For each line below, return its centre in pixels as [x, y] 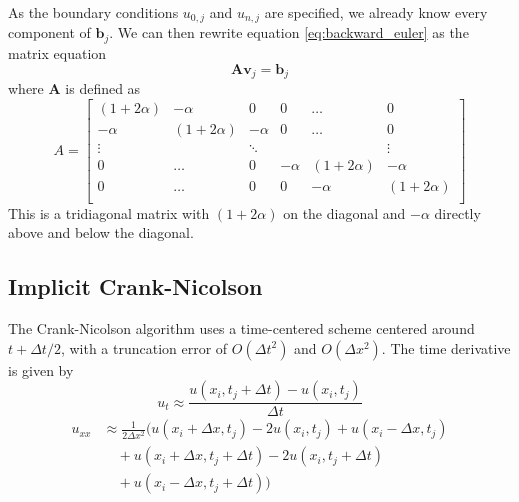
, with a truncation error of [144, 347]
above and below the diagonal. [101, 232]
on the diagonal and [344, 212]
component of [49, 32]
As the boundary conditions [93, 12]
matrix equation [57, 52]
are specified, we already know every [376, 12]
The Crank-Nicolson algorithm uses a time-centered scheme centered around [241, 328]
